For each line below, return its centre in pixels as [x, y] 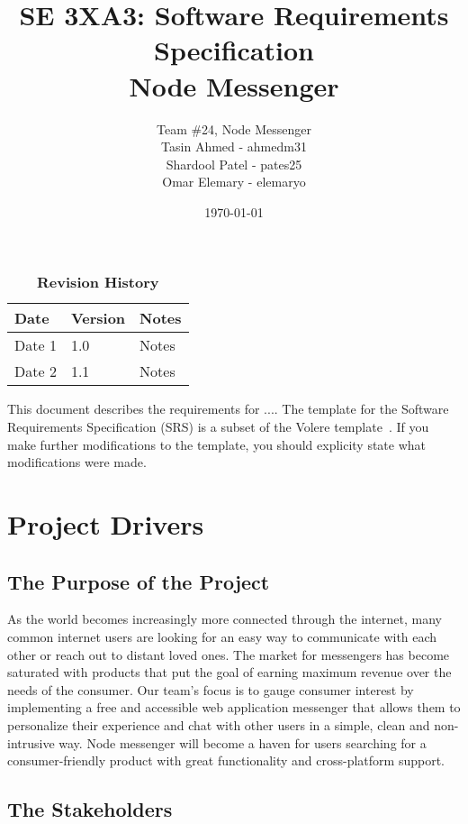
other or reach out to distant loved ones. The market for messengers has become [229, 654]
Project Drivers [106, 524]
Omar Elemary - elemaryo [234, 182]
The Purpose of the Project [139, 581]
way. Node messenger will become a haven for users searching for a [243, 742]
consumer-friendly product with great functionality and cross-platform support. [226, 760]
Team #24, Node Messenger [234, 128]
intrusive [31, 742]
